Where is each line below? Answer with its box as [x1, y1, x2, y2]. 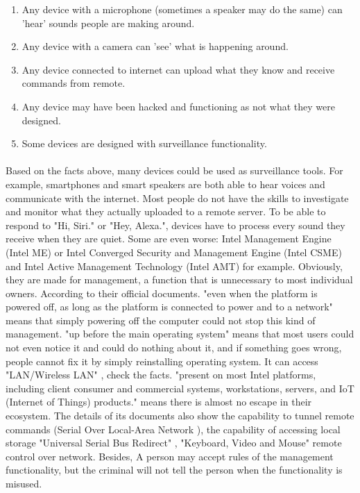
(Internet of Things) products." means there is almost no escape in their [6, 394, 312, 409]
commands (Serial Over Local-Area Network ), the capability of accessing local [6, 421, 341, 436]
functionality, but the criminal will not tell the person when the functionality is [6, 462, 343, 477]
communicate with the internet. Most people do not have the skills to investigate [6, 190, 349, 205]
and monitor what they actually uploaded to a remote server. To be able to [6, 204, 326, 219]
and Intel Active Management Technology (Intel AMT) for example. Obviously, [6, 258, 343, 273]
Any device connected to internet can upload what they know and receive [22, 62, 335, 76]
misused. [6, 476, 42, 490]
